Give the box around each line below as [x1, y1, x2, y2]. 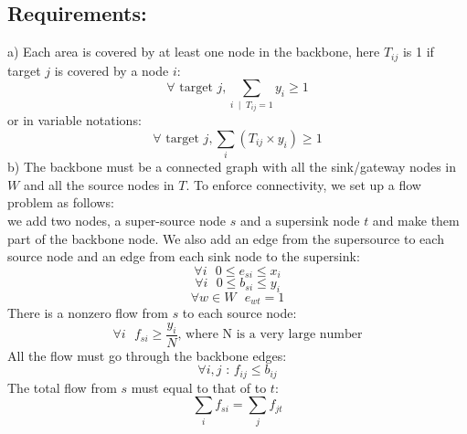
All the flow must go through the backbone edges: [7, 345, 287, 365]
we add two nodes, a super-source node [7, 210, 227, 229]
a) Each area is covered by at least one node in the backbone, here [7, 42, 380, 61]
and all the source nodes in [23, 175, 175, 194]
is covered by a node [54, 60, 169, 79]
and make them [372, 210, 460, 229]
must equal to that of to [131, 377, 267, 397]
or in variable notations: [7, 111, 142, 130]
